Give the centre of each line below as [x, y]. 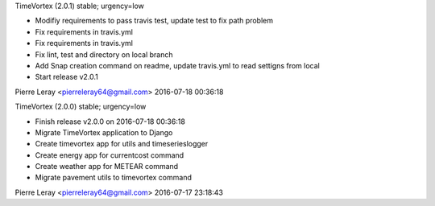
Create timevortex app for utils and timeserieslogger [122, 144]
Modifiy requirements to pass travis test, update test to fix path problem [154, 21]
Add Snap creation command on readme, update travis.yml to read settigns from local [177, 65]
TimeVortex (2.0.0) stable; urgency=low [81, 107]
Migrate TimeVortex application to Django [104, 132]
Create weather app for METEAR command [107, 167]
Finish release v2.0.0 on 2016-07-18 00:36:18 [110, 122]
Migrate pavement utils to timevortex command [114, 178]
